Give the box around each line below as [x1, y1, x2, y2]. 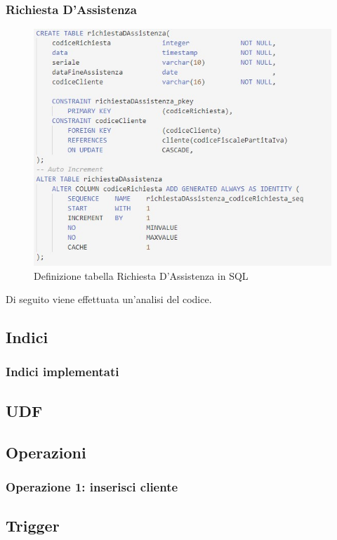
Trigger [6, 515, 60, 536]
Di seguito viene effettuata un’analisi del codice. [6, 292, 212, 307]
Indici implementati [6, 363, 119, 380]
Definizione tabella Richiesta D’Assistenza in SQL [34, 268, 249, 283]
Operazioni [6, 441, 86, 463]
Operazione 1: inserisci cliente [6, 477, 178, 495]
